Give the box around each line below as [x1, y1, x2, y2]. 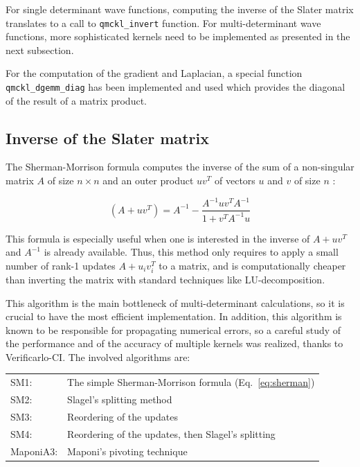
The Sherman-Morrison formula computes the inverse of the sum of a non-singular [6, 159, 354, 174]
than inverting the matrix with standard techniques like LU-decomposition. [6, 272, 325, 286]
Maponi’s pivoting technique [67, 443, 188, 458]
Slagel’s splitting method [67, 392, 172, 407]
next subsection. [6, 42, 74, 57]
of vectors [215, 173, 255, 188]
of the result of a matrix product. [6, 93, 147, 107]
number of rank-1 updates [6, 258, 116, 272]
